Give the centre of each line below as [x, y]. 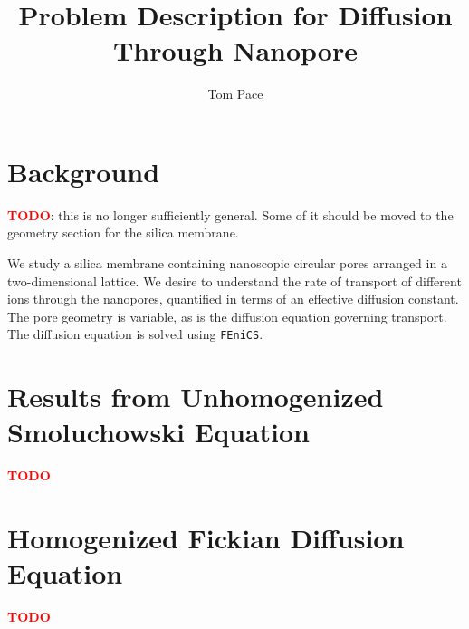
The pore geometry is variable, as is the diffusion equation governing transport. [227, 316]
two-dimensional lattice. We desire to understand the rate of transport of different [234, 281]
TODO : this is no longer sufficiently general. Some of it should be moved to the [230, 214]
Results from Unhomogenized [196, 397]
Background [84, 171]
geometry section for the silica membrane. [123, 232]
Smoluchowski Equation [158, 432]
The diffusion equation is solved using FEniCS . [135, 334]
